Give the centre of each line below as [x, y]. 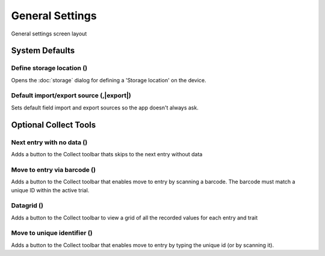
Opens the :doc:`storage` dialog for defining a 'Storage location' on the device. [109, 80]
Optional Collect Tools [54, 125]
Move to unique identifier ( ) [52, 233]
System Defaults [43, 51]
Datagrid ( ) [27, 206]
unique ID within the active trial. [50, 190]
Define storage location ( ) [49, 68]
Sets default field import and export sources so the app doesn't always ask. [105, 108]
